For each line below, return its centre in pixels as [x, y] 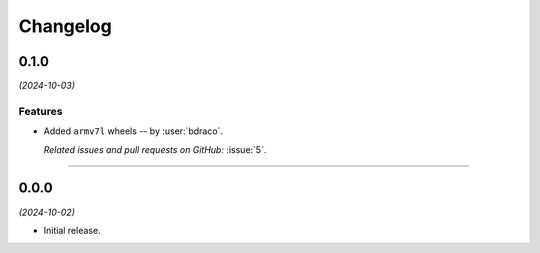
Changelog [65, 26]
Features [40, 111]
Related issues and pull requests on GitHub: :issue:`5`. [155, 149]
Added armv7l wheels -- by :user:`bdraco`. [133, 131]
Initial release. [72, 230]
